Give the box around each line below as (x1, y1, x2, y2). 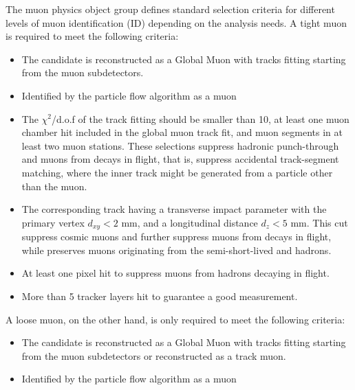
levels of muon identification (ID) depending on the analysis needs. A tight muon (6, 15, 347, 30)
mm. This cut (290, 215, 348, 229)
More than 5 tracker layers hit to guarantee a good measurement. (21, 288, 298, 303)
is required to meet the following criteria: (6, 29, 179, 43)
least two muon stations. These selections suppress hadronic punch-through (21, 138, 339, 152)
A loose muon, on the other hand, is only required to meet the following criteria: (6, 312, 345, 326)
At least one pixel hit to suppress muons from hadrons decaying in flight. (21, 266, 330, 280)
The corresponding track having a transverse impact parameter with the (21, 202, 327, 216)
